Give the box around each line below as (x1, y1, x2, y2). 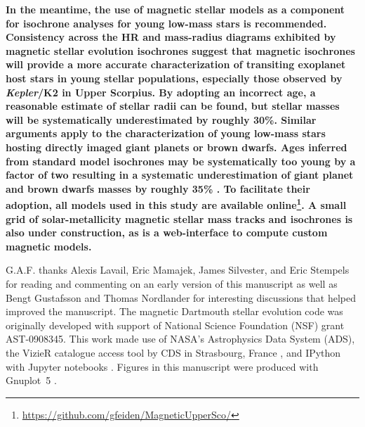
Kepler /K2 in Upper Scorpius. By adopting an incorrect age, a (6, 84, 316, 99)
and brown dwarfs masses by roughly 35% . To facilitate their (6, 181, 310, 196)
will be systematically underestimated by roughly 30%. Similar (6, 112, 317, 127)
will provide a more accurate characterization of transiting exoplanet (6, 57, 346, 72)
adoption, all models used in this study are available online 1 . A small (6, 196, 347, 212)
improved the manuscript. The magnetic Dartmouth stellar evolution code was (6, 304, 343, 319)
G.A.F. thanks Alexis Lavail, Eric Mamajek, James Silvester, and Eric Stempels (6, 262, 350, 277)
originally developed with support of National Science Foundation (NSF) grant (6, 317, 345, 332)
